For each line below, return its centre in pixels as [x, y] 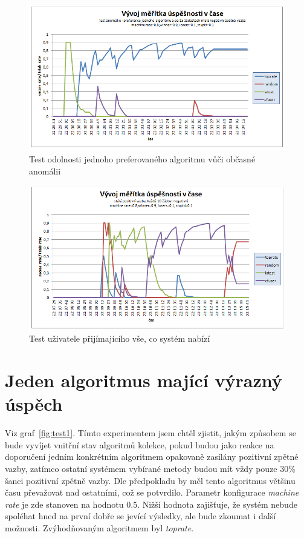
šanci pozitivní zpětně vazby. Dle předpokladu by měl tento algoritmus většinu [150, 480]
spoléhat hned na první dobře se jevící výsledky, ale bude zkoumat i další [141, 516]
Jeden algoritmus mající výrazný [144, 380]
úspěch [34, 404]
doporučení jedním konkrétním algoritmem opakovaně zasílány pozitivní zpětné [152, 457]
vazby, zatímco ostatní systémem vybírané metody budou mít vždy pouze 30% [150, 468]
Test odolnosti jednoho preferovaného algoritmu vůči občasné [142, 158]
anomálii [45, 171]
